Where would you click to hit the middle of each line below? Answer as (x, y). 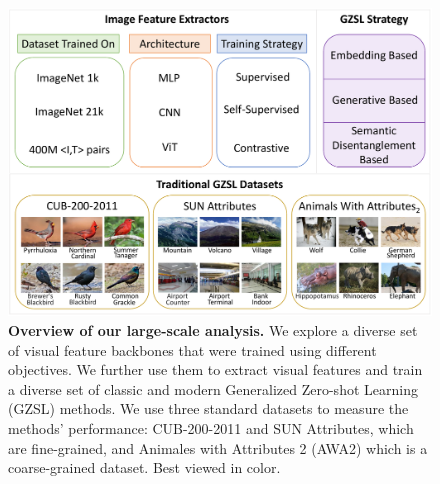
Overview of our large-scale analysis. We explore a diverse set (213, 330)
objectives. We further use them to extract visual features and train (215, 369)
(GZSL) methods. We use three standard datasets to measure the (208, 408)
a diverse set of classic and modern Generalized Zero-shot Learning (213, 388)
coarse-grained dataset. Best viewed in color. (144, 467)
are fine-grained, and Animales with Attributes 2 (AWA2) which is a (218, 447)
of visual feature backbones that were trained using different (192, 349)
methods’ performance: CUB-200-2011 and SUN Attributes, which (211, 428)
